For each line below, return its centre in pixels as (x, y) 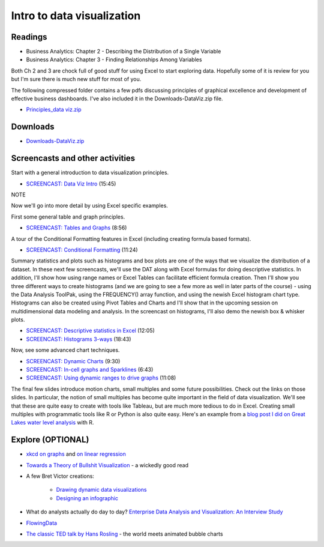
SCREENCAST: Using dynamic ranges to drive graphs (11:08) (101, 378)
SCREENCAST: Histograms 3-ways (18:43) (79, 339)
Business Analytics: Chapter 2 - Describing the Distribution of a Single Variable (124, 52)
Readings (29, 37)
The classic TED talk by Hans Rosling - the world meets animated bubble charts (124, 534)
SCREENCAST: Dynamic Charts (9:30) (73, 361)
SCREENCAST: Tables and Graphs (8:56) (76, 228)
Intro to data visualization (76, 16)
